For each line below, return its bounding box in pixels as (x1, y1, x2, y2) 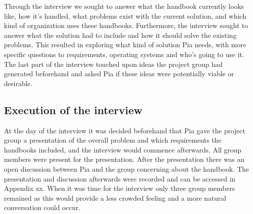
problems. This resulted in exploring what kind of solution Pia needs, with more (4, 39, 247, 50)
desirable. (4, 78, 33, 88)
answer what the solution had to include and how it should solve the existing (4, 30, 237, 40)
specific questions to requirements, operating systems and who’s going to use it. (4, 49, 244, 59)
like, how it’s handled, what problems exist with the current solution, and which (4, 10, 247, 21)
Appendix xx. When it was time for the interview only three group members (4, 183, 235, 193)
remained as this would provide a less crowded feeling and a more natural (4, 192, 226, 203)
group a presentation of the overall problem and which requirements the (4, 135, 221, 145)
